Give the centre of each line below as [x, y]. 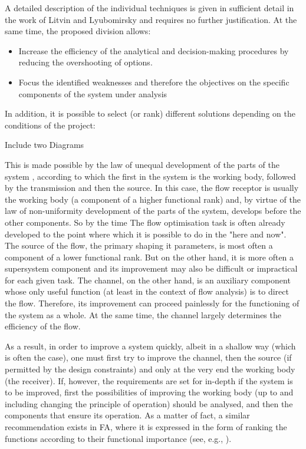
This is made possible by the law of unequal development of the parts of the [142, 164]
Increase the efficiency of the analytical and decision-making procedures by [154, 50]
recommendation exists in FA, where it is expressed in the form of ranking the [146, 427]
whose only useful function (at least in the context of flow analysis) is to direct [147, 291]
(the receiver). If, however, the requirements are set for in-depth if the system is [149, 380]
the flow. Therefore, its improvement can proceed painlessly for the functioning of [152, 303]
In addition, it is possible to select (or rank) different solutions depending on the [150, 113]
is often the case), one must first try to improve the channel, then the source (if [148, 357]
